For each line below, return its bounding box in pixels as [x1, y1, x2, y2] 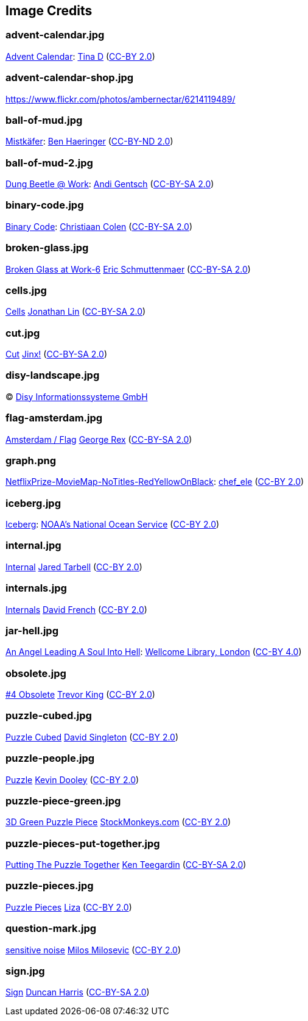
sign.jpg [5, 964, 45, 977]
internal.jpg [5, 539, 61, 552]
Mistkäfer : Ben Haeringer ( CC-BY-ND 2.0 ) [5, 136, 173, 147]
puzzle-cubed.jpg [5, 709, 92, 722]
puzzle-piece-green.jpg [5, 794, 121, 807]
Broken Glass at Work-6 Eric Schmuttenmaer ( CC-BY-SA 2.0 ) [5, 263, 251, 274]
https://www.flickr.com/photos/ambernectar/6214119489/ [5, 93, 236, 104]
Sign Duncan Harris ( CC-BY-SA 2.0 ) [5, 987, 150, 998]
